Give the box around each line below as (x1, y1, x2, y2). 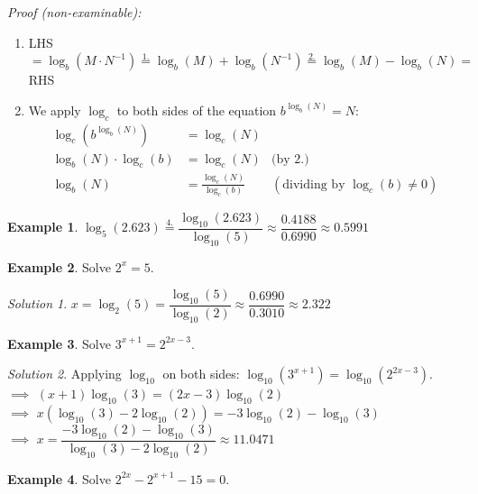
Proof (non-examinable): (7, 3, 142, 21)
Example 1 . (7, 217, 78, 236)
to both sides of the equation (116, 100, 277, 119)
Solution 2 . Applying (7, 364, 122, 383)
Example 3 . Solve (7, 334, 111, 352)
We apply (28, 100, 81, 119)
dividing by (282, 178, 345, 191)
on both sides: (162, 364, 240, 383)
